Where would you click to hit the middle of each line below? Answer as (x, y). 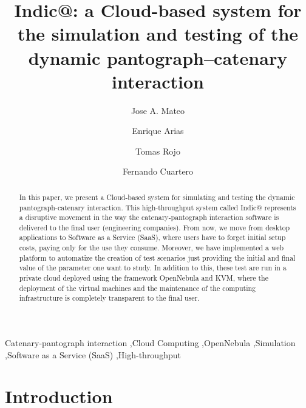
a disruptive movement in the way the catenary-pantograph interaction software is (149, 217)
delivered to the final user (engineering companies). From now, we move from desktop (155, 227)
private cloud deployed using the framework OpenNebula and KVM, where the (144, 278)
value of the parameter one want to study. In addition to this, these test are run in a (153, 268)
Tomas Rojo (158, 151)
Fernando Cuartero (158, 171)
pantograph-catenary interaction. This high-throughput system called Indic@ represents (158, 207)
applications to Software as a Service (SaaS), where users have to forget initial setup (152, 237)
